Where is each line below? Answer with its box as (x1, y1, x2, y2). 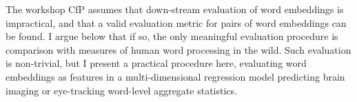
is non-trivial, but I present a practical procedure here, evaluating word (6, 56, 307, 70)
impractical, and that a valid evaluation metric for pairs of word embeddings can (6, 15, 347, 30)
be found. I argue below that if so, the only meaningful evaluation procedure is (6, 29, 338, 43)
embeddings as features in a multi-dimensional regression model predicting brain (6, 69, 345, 83)
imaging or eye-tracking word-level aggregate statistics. (6, 83, 237, 97)
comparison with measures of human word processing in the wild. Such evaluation (6, 42, 351, 57)
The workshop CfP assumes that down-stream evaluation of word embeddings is (6, 2, 344, 16)
